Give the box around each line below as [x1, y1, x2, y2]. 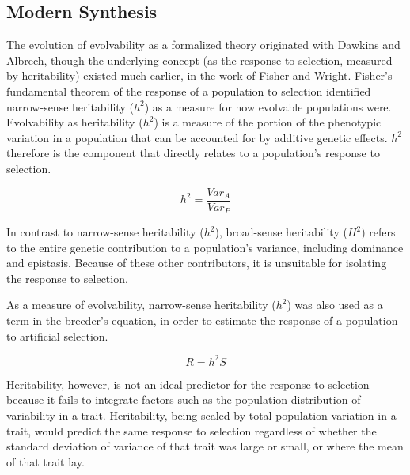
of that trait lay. [6, 453, 85, 469]
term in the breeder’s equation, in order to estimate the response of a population [6, 312, 398, 329]
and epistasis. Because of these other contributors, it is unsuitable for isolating [6, 254, 387, 271]
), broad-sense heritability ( [214, 224, 347, 240]
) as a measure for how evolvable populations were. [144, 98, 392, 115]
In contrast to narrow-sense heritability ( [6, 224, 204, 240]
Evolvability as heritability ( [6, 114, 143, 130]
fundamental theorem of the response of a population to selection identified [6, 82, 371, 99]
